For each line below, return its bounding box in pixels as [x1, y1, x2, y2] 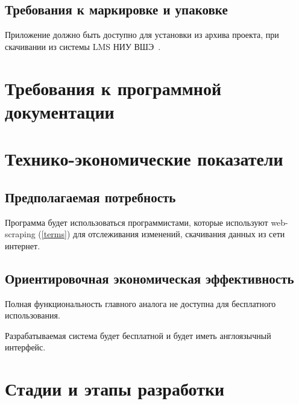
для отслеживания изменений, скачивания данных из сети [73, 228, 285, 240]
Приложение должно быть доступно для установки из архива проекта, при [5, 28, 279, 41]
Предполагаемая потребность [5, 187, 176, 206]
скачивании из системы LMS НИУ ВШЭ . [5, 40, 161, 52]
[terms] [41, 228, 67, 240]
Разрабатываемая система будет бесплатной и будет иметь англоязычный [5, 329, 271, 341]
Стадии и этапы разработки [5, 376, 225, 401]
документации [5, 99, 115, 123]
